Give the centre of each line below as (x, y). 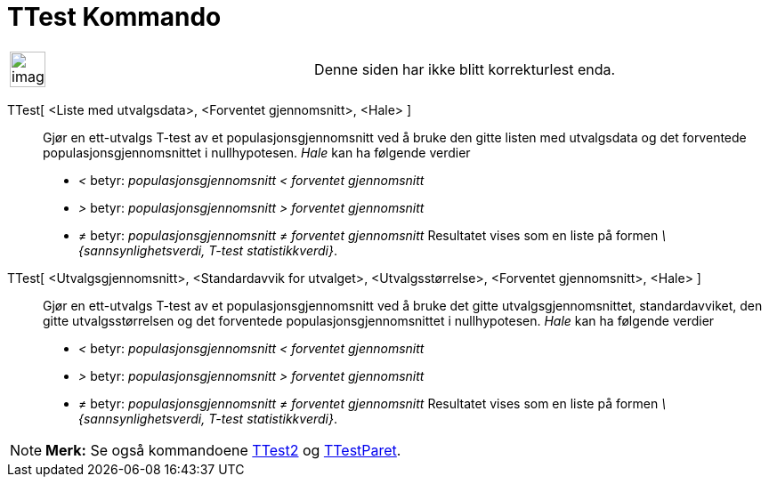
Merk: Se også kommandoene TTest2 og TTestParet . (223, 450)
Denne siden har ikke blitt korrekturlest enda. (465, 69)
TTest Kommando (114, 17)
